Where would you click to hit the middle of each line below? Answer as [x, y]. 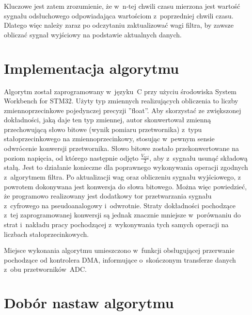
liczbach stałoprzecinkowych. [47, 234]
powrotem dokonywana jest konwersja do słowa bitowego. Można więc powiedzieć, [126, 186]
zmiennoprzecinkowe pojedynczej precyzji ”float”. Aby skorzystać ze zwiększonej [123, 110]
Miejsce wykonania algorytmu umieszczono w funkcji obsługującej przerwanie [119, 250]
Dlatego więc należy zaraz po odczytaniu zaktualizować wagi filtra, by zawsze [119, 25]
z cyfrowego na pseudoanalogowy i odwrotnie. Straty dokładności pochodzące [120, 205]
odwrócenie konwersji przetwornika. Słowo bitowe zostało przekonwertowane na [121, 148]
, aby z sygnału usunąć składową [198, 157]
